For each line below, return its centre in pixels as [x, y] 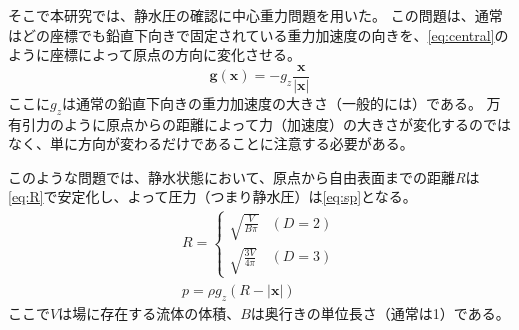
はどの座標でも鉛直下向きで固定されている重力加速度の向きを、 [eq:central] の [258, 34]
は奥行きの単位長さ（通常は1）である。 [380, 312]
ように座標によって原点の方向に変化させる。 [154, 54]
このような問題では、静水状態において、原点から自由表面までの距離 [231, 176]
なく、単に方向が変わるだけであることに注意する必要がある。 [211, 143]
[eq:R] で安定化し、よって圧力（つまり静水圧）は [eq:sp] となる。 [212, 196]
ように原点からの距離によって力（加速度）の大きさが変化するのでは [287, 123]
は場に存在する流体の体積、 [149, 312]
